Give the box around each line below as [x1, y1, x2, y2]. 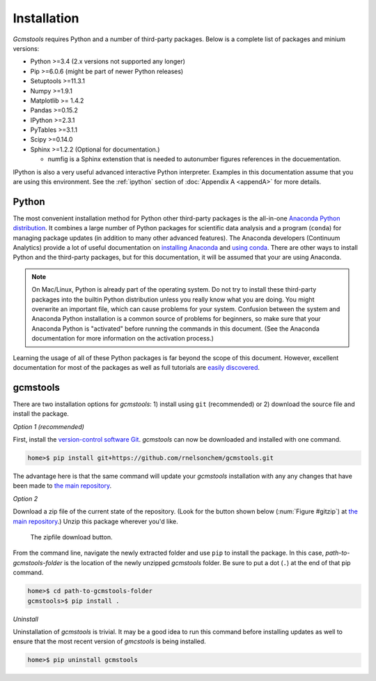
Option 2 [13, 494, 38, 502]
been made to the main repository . [13, 481, 111, 490]
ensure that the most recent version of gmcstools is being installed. [13, 637, 207, 645]
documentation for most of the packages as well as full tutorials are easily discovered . [13, 364, 260, 371]
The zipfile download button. [30, 533, 113, 541]
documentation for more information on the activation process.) [31, 334, 214, 343]
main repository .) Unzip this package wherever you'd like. [13, 517, 178, 525]
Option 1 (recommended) [13, 422, 85, 431]
